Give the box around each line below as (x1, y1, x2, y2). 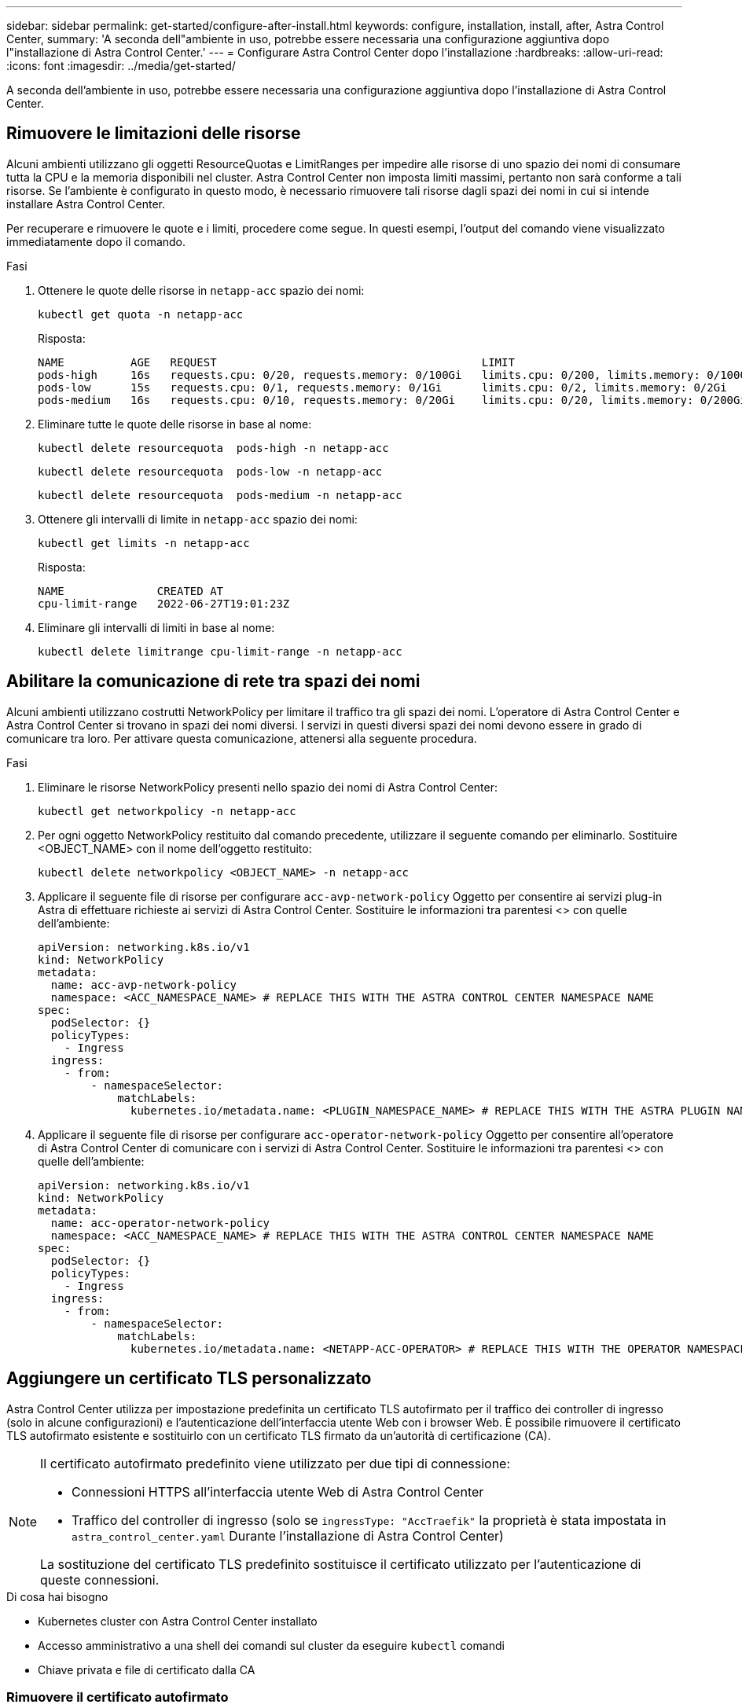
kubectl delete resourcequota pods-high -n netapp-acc (38, 441, 389, 454)
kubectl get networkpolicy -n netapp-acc (38, 804, 296, 817)
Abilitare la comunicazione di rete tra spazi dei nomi (6, 671, 421, 692)
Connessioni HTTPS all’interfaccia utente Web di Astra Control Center (72, 1483, 484, 1500)
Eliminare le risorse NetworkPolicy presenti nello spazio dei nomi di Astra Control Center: (38, 780, 498, 794)
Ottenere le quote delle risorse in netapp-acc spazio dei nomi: (38, 283, 365, 297)
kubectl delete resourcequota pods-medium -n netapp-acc (38, 488, 402, 501)
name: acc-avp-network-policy (50, 978, 237, 991)
